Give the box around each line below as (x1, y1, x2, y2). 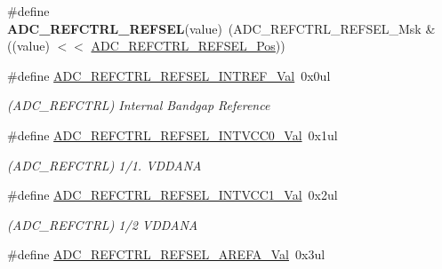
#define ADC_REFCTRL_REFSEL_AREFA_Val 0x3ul (7, 245, 325, 264)
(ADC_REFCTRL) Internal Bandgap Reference (7, 96, 270, 115)
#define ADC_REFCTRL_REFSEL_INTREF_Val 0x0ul (7, 66, 331, 84)
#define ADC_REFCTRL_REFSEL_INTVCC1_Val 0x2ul (7, 186, 338, 204)
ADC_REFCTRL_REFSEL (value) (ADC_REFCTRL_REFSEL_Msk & (7, 19, 436, 37)
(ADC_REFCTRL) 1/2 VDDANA (7, 215, 198, 233)
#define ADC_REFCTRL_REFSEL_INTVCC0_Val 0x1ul (7, 125, 338, 144)
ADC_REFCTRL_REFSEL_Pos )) (91, 36, 285, 55)
